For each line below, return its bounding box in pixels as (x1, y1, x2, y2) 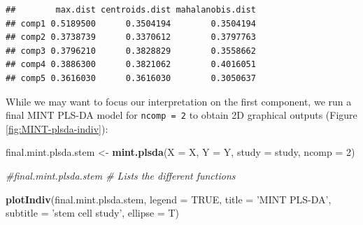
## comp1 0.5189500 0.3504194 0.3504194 (6, 18, 256, 29)
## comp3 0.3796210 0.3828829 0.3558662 (6, 45, 256, 56)
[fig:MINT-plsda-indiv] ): (6, 121, 108, 136)
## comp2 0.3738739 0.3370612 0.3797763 (6, 32, 256, 43)
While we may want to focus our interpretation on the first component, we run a (6, 94, 352, 108)
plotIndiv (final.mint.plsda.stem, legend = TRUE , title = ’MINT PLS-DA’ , (6, 191, 332, 206)
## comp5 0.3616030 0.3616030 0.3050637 (6, 73, 256, 83)
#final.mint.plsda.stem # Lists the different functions (6, 168, 236, 182)
